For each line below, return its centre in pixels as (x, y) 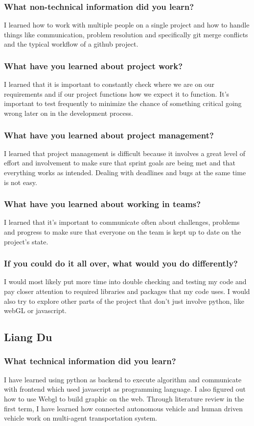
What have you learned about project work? (93, 66)
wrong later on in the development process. (69, 113)
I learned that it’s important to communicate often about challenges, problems (122, 222)
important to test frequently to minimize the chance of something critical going (123, 103)
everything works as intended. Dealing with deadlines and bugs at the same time (125, 172)
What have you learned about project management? (109, 135)
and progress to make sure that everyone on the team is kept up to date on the (123, 232)
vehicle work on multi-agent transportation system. (81, 418)
